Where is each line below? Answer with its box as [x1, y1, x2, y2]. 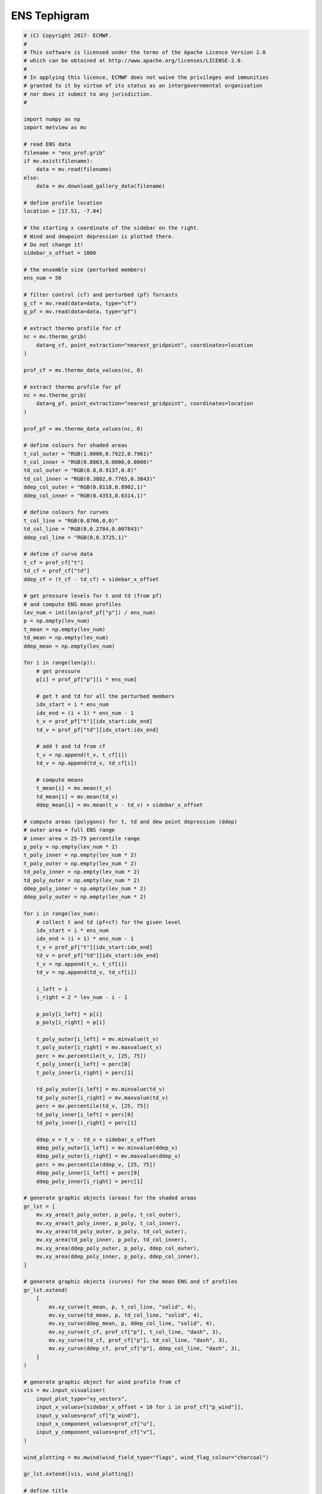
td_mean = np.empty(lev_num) [23, 634, 109, 641]
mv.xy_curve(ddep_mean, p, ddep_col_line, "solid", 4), [48, 1320, 216, 1327]
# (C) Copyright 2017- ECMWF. [23, 32, 112, 39]
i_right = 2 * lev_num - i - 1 [36, 994, 128, 1001]
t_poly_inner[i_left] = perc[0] [36, 1061, 131, 1068]
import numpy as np [23, 116, 80, 123]
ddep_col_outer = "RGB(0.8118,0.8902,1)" [23, 484, 147, 491]
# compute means [36, 776, 83, 783]
